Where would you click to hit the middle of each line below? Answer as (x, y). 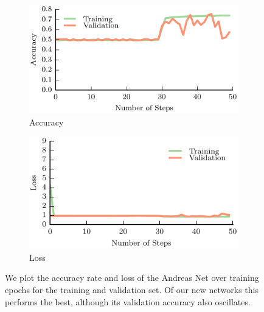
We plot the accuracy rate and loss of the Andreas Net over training (132, 278)
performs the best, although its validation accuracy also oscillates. (128, 301)
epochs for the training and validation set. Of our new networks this (132, 289)
